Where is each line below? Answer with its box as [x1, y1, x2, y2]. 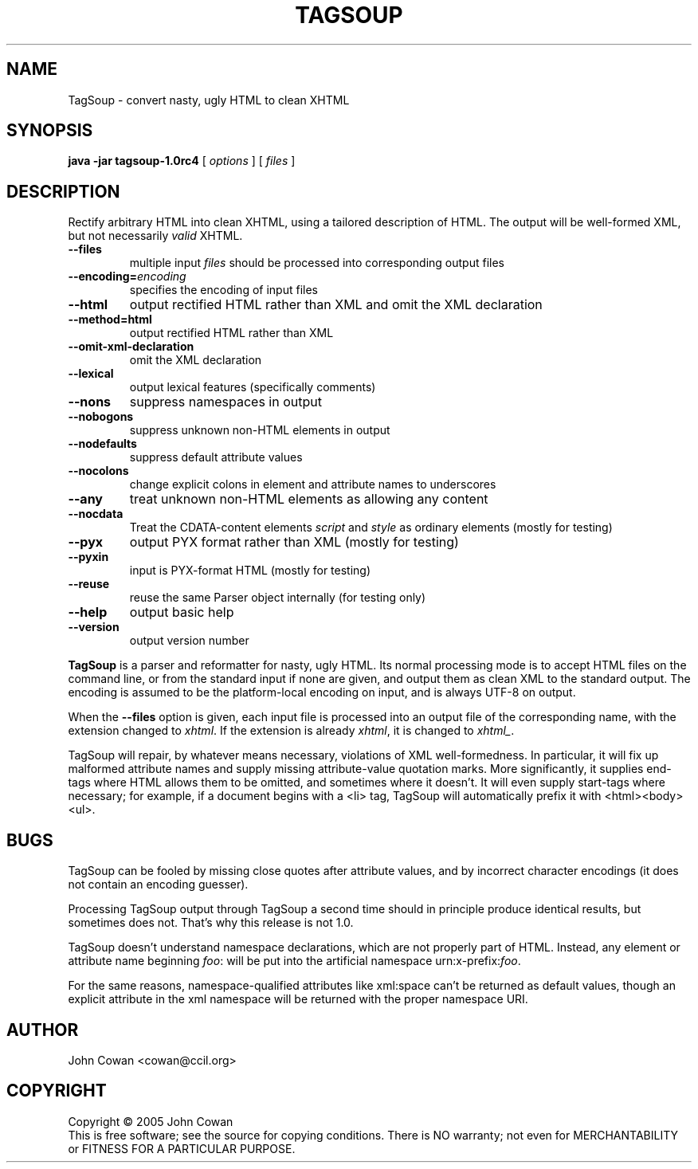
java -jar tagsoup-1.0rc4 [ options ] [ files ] [68, 154, 296, 168]
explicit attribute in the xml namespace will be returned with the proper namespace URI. [68, 992, 528, 1006]
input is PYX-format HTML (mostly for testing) [129, 563, 371, 578]
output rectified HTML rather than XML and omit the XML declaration [129, 296, 543, 313]
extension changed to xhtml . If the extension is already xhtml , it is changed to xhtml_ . [68, 724, 515, 738]
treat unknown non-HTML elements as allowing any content [129, 491, 488, 508]
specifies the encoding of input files [129, 283, 318, 297]
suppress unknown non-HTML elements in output [129, 423, 390, 437]
